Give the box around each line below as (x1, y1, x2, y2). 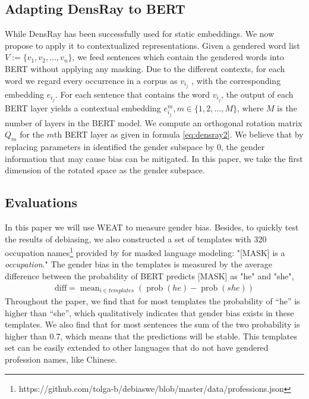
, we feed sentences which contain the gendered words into (72, 51, 284, 63)
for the (20, 128, 45, 141)
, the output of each (221, 88, 294, 100)
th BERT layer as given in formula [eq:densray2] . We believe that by (53, 128, 304, 141)
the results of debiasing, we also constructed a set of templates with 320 (5, 232, 267, 245)
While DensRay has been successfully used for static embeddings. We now (5, 27, 275, 40)
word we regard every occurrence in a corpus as (5, 74, 178, 86)
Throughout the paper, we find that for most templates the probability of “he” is (5, 295, 300, 307)
